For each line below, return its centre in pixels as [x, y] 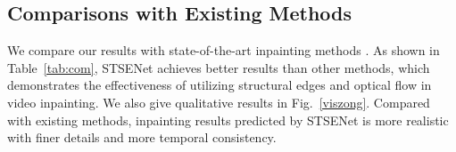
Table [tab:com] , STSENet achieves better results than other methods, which [219, 67]
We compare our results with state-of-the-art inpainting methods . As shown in [224, 50]
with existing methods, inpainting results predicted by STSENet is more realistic [228, 120]
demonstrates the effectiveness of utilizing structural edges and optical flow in [220, 85]
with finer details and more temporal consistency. [142, 137]
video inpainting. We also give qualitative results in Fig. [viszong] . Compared [219, 102]
